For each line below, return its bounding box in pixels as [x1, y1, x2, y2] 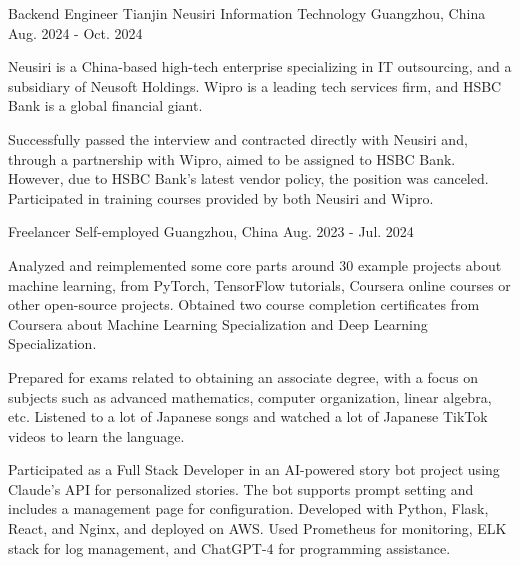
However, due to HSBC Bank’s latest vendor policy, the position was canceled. [8, 168, 489, 189]
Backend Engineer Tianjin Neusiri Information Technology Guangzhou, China [8, 3, 486, 23]
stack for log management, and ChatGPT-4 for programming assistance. [8, 537, 451, 558]
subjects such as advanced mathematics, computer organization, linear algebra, [8, 386, 492, 407]
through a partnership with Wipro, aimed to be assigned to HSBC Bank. [8, 148, 456, 169]
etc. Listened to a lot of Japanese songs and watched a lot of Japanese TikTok [8, 406, 488, 427]
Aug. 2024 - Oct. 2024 [8, 22, 143, 43]
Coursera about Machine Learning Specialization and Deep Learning [8, 313, 428, 334]
